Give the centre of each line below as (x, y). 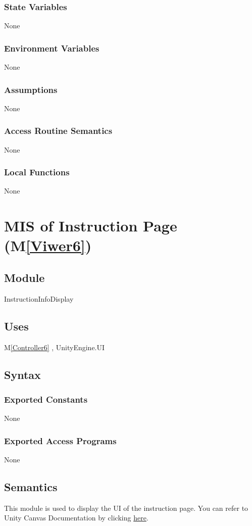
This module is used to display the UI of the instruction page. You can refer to (126, 508)
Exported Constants (46, 399)
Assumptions (31, 89)
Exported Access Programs (60, 440)
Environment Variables (52, 48)
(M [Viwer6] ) (48, 245)
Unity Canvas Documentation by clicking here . (76, 518)
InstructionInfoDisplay (39, 298)
